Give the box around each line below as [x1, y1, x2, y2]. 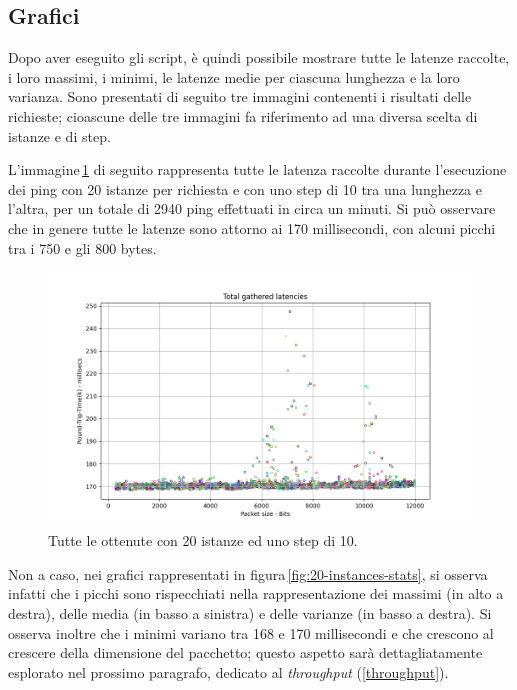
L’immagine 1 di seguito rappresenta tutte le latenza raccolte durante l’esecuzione [8, 159, 507, 180]
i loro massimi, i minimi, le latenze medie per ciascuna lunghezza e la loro [8, 66, 460, 87]
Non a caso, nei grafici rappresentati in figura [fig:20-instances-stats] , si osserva [8, 563, 488, 584]
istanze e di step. [8, 125, 111, 146]
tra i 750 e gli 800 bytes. [8, 237, 157, 258]
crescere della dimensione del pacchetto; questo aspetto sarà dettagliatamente [8, 642, 483, 663]
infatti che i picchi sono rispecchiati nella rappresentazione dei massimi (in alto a [8, 583, 504, 604]
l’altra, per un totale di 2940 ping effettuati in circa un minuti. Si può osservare [8, 198, 496, 219]
